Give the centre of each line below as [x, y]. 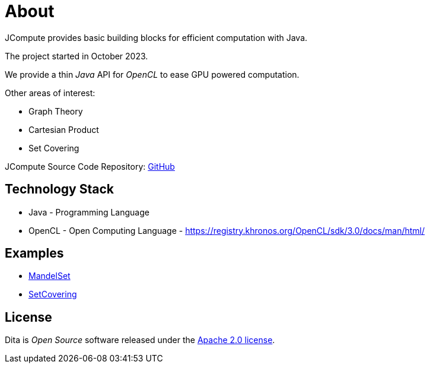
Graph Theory [56, 111]
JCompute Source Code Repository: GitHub [90, 166]
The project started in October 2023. [77, 56]
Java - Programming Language [89, 212]
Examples [34, 253]
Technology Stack [59, 189]
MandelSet [50, 276]
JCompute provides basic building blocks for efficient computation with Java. [156, 37]
